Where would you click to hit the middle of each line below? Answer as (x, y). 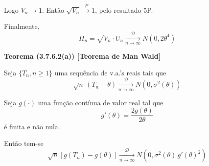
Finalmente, (22, 26)
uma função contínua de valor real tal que (101, 102)
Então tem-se (24, 143)
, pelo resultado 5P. (124, 10)
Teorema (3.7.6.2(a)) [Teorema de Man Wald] (82, 56)
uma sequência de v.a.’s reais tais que (110, 72)
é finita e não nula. (32, 127)
